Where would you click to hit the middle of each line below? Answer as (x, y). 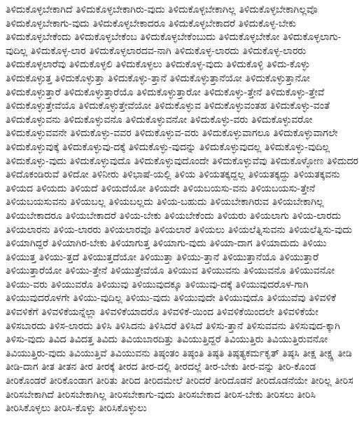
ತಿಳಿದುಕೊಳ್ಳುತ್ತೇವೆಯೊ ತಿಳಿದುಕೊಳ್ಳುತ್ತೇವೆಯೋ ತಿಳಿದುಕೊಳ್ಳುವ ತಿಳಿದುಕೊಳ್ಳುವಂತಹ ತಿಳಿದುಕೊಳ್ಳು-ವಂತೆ (168, 105)
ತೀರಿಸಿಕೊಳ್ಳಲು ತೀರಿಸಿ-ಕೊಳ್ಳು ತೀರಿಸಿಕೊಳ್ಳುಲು (76, 407)
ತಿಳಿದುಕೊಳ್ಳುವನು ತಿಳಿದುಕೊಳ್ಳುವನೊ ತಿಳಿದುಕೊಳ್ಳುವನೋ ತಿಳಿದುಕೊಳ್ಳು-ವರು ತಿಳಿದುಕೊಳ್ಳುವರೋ (159, 118)
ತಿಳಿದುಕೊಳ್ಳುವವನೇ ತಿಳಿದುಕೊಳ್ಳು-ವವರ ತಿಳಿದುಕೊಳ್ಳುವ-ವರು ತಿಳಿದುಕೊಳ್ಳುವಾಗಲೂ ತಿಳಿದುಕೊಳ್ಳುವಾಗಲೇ (172, 132)
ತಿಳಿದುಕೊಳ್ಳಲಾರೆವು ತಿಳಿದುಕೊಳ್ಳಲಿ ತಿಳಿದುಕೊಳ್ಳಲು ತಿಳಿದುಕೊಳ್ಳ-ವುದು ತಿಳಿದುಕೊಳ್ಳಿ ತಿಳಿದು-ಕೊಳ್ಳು (158, 64)
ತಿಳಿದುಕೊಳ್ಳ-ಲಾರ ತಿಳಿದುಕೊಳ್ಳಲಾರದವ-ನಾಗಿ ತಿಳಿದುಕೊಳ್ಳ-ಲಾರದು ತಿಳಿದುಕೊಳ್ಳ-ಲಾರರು (168, 49)
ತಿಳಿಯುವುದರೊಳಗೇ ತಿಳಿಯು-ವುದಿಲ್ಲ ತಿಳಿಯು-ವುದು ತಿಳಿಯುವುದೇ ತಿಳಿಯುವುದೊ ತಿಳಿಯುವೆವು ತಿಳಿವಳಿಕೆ (171, 297)
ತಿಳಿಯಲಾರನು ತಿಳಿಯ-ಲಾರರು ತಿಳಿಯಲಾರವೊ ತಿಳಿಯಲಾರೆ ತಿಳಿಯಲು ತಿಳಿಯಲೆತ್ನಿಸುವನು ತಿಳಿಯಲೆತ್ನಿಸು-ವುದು (179, 228)
